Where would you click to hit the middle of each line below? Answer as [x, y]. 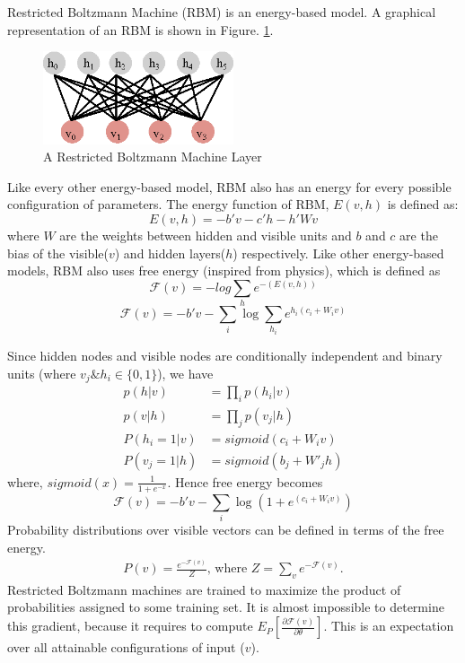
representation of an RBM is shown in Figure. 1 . [140, 29]
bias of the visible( [58, 253]
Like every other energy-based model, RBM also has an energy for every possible [229, 186]
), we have [185, 373]
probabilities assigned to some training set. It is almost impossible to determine [226, 607]
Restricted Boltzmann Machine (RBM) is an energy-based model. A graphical [222, 12]
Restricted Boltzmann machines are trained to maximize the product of [204, 589]
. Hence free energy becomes [245, 481]
